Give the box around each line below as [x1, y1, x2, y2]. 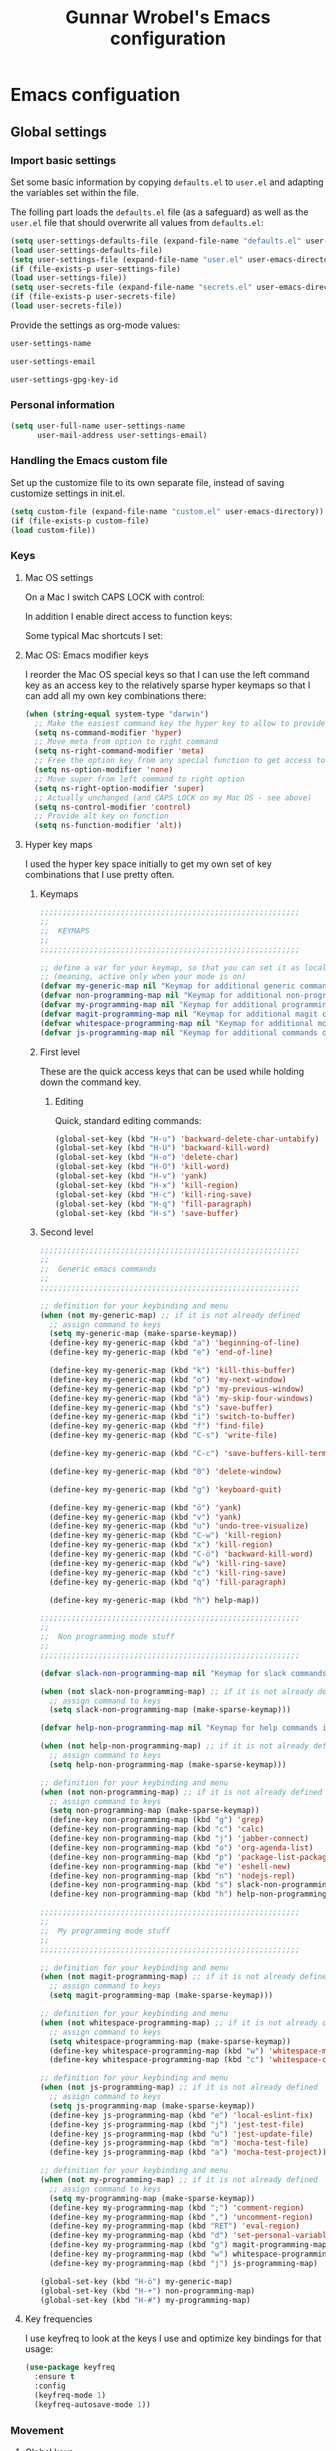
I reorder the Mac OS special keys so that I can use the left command [24, 668, 310, 680]
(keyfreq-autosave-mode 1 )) [34, 2399, 152, 2410]
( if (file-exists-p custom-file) [10, 516, 150, 526]
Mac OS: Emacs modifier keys [24, 649, 149, 661]
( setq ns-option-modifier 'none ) [34, 765, 174, 775]
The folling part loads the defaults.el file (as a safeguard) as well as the [10, 206, 309, 218]
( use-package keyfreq [24, 2362, 115, 2373]
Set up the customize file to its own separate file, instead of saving [10, 476, 285, 488]
